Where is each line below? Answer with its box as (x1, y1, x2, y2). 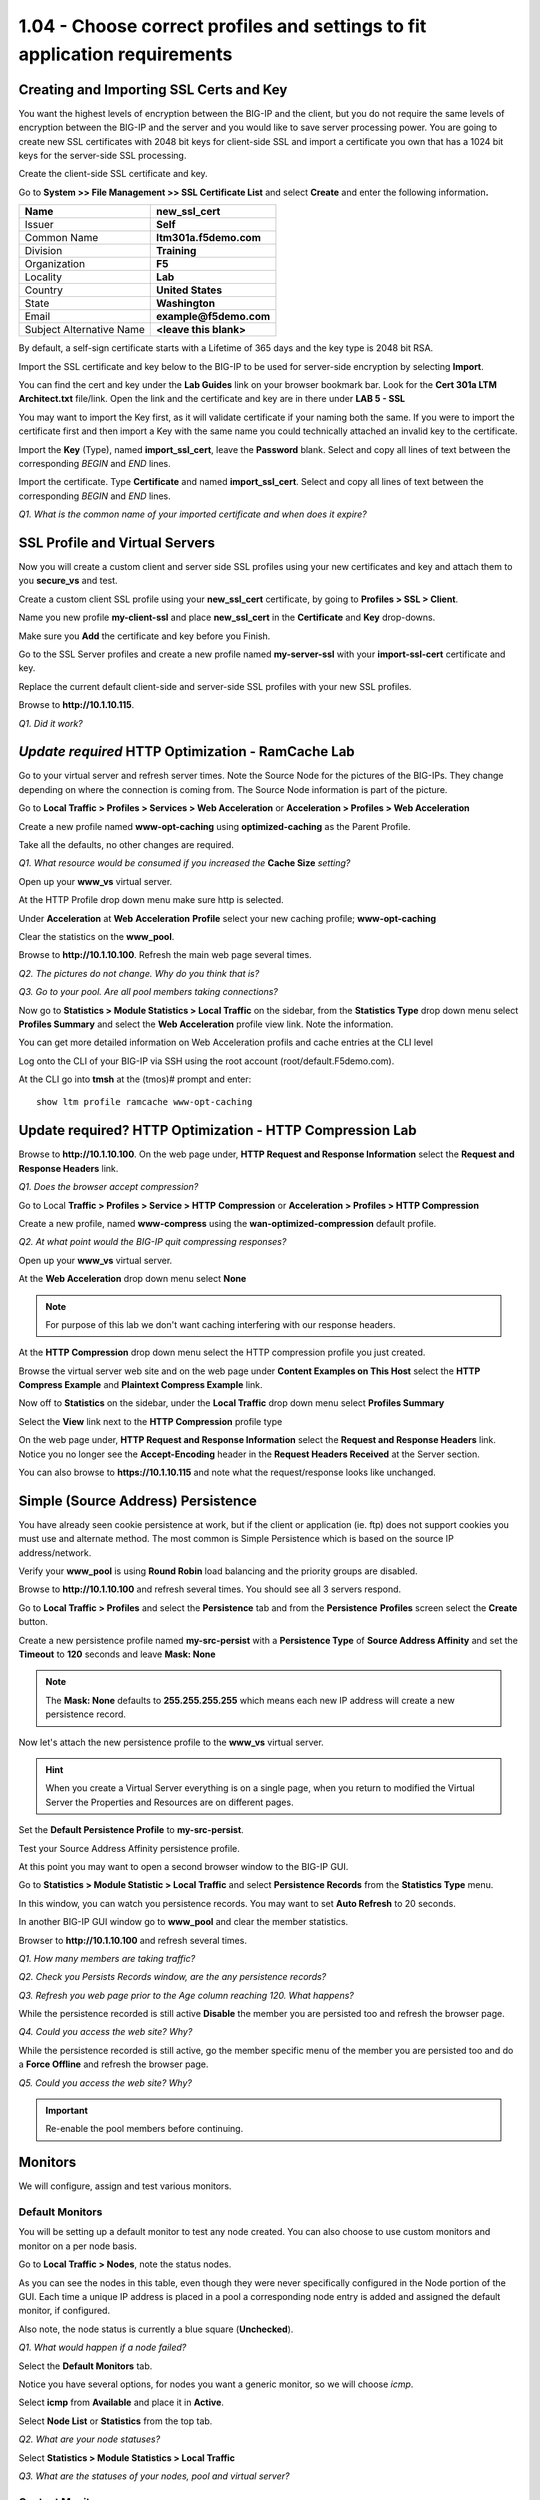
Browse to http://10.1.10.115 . (18, 699, 135, 711)
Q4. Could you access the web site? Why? (18, 2026, 193, 2038)
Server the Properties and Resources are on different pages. (45, 1796, 294, 1808)
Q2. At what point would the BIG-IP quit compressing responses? (18, 1236, 287, 1248)
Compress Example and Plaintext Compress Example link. (18, 1379, 264, 1391)
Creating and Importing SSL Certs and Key (18, 81, 288, 98)
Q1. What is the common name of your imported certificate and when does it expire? (18, 508, 367, 520)
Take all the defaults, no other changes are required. (18, 839, 235, 850)
